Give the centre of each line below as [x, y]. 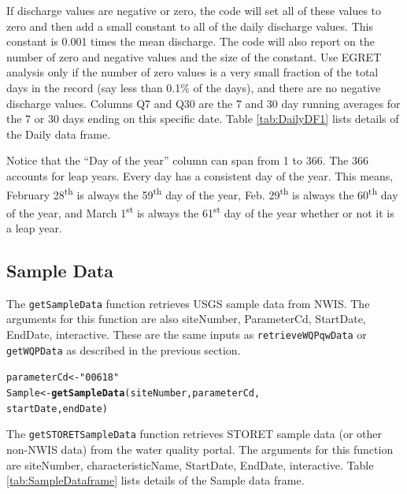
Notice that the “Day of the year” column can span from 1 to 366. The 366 [187, 160]
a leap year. [34, 228]
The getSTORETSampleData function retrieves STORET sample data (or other [194, 434]
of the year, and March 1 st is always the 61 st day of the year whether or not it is [200, 211]
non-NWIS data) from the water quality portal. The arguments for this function [200, 449]
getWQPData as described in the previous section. [124, 349]
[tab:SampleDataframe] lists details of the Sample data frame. [155, 480]
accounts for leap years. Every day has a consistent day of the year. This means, [200, 175]
